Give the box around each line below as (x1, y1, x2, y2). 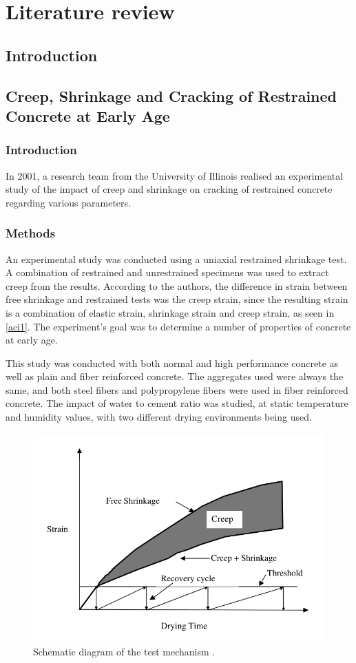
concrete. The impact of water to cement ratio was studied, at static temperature (6, 396, 348, 410)
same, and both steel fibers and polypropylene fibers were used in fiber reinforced (6, 382, 348, 397)
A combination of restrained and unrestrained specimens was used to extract (6, 265, 329, 280)
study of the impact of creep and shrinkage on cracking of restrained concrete (6, 182, 333, 196)
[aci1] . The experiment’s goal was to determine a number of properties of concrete (6, 319, 351, 333)
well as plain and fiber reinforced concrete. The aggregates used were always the (6, 369, 344, 383)
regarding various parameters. (6, 195, 131, 209)
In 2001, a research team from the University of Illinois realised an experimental (6, 168, 344, 182)
